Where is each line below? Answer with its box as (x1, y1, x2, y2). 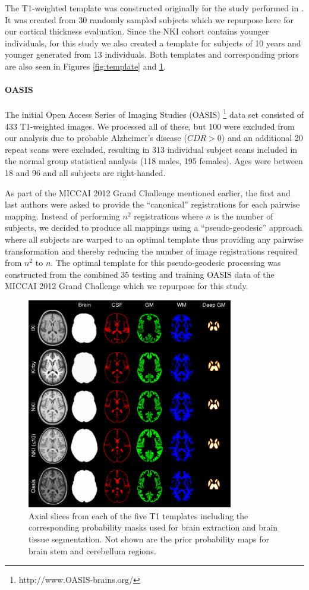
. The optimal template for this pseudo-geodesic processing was (51, 256, 281, 269)
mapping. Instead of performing (5, 209, 120, 222)
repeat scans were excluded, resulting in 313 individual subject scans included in (5, 143, 298, 155)
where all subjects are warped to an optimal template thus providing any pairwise (5, 233, 303, 245)
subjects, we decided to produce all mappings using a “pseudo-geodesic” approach (5, 221, 302, 234)
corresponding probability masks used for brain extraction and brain (29, 521, 278, 533)
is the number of (213, 209, 273, 222)
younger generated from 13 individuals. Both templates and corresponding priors (5, 48, 299, 61)
